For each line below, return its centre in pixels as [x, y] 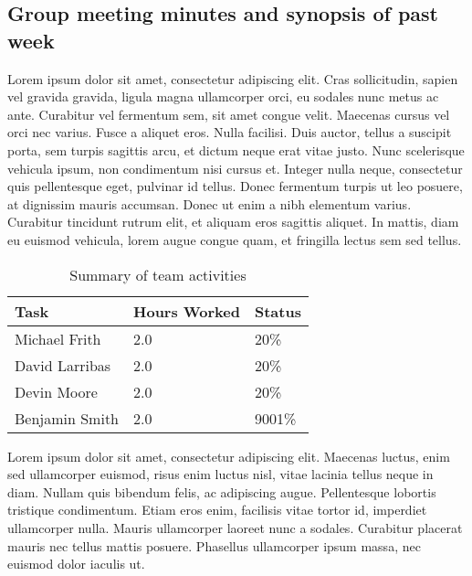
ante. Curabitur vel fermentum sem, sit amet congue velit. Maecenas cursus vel [229, 114]
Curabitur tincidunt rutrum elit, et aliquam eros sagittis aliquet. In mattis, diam [233, 222]
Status [278, 311]
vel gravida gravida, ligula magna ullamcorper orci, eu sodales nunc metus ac [223, 96]
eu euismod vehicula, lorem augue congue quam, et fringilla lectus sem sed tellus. [235, 239]
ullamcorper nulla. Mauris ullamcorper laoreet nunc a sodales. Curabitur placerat [235, 527]
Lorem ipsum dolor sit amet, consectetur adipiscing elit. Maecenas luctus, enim [229, 456]
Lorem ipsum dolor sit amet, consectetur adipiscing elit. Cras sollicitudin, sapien [233, 78]
